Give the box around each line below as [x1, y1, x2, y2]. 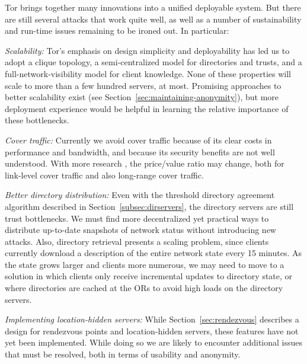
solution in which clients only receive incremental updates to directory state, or [5, 270, 293, 282]
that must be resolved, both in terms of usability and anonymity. [5, 348, 241, 360]
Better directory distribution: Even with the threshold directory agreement [5, 189, 275, 201]
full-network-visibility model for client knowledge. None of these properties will [5, 67, 292, 79]
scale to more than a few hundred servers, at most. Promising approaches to [5, 79, 282, 91]
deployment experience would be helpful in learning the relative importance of [5, 102, 289, 114]
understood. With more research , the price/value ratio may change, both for [5, 157, 284, 170]
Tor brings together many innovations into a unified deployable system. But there [5, 1, 301, 13]
